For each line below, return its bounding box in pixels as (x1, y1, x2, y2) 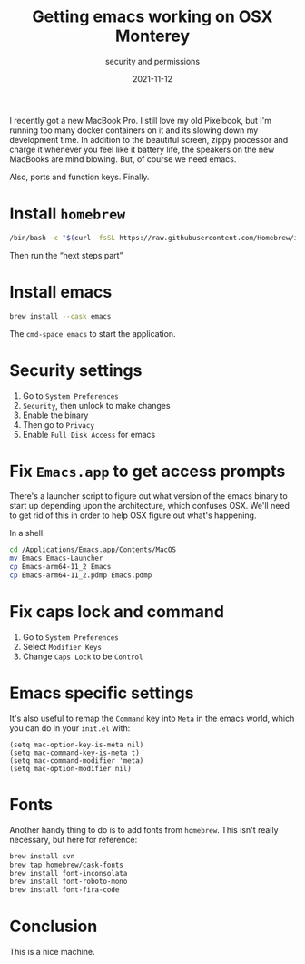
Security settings (9, 360, 143, 381)
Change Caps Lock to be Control (22, 651, 143, 662)
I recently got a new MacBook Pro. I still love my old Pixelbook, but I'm (9, 115, 272, 126)
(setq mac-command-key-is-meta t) (9, 748, 141, 757)
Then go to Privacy (22, 419, 95, 430)
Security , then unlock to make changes (22, 400, 171, 411)
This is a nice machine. (9, 947, 95, 958)
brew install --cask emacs (9, 311, 112, 320)
